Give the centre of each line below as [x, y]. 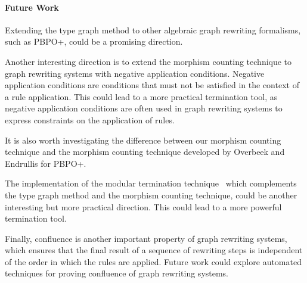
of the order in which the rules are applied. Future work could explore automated [153, 261]
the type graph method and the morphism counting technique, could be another [151, 195]
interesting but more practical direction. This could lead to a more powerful [143, 206]
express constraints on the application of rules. [90, 119]
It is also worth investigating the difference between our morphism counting [143, 140]
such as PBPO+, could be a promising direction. [94, 41]
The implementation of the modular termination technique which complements [151, 183]
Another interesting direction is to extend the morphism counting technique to [148, 61]
